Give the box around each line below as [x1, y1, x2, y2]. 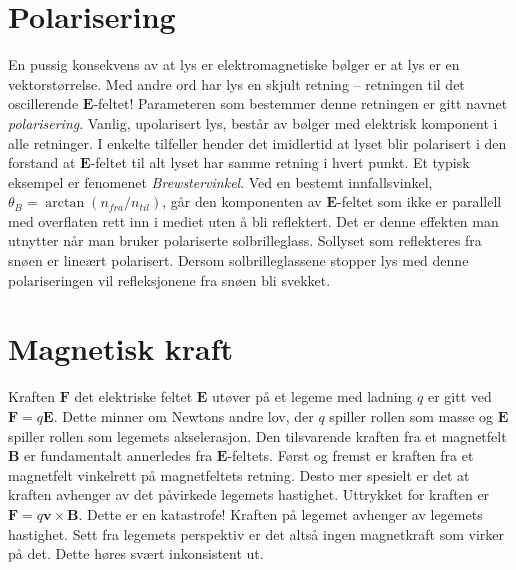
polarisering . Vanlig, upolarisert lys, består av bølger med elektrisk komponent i [8, 112, 498, 133]
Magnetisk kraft [8, 328, 234, 369]
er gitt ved [427, 386, 492, 407]
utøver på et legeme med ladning [212, 386, 413, 407]
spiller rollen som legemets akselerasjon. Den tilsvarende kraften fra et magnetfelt [8, 425, 507, 446]
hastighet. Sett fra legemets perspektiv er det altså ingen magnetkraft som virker [8, 523, 505, 544]
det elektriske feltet [74, 386, 193, 407]
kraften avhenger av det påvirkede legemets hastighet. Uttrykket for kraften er [8, 484, 490, 505]
